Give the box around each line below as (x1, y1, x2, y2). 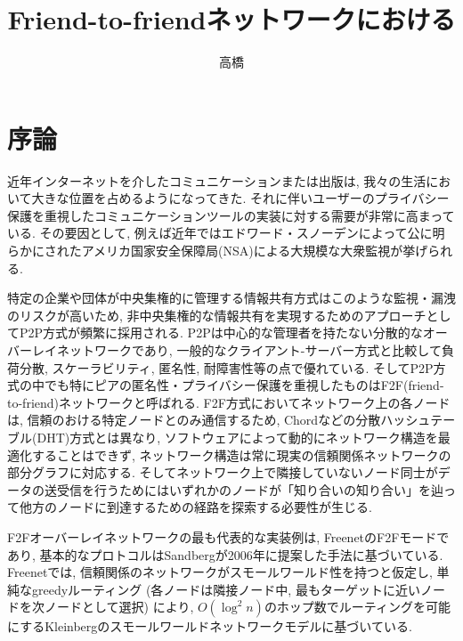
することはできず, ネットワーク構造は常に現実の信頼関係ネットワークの (31, 445, 451, 464)
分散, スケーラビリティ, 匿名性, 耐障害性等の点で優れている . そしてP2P (19, 358, 434, 377)
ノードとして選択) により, (44, 597, 194, 616)
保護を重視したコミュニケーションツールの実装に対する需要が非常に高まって (7, 206, 455, 224)
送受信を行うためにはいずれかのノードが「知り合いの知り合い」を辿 (44, 480, 443, 499)
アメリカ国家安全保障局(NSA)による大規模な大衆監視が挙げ (81, 241, 428, 260)
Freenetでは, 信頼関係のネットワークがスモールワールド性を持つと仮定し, (7, 563, 433, 581)
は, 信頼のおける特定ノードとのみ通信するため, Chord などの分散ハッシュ (7, 410, 431, 429)
